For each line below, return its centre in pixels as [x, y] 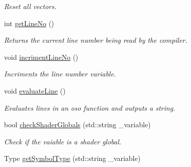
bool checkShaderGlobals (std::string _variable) [77, 124]
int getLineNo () [29, 23]
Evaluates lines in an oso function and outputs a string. [90, 107]
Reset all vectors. [30, 6]
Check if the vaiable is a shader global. [63, 141]
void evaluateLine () [35, 90]
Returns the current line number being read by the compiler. [96, 40]
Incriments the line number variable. [60, 74]
